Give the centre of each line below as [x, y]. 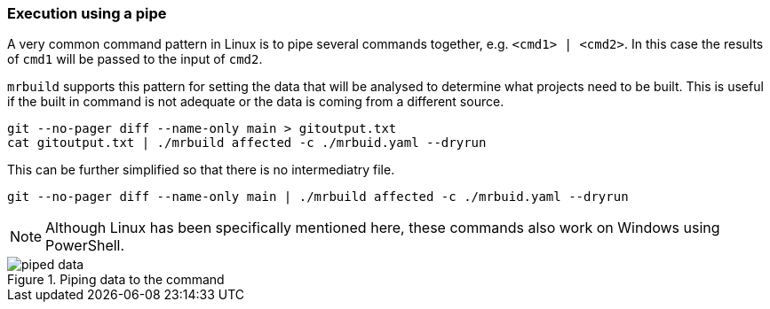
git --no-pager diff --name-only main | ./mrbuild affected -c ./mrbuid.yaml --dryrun [318, 197]
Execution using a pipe [87, 13]
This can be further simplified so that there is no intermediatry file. [201, 170]
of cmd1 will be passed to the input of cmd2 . [135, 59]
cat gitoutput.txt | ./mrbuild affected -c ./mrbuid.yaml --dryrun [247, 143]
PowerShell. [85, 246]
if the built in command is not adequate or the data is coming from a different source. [256, 102]
